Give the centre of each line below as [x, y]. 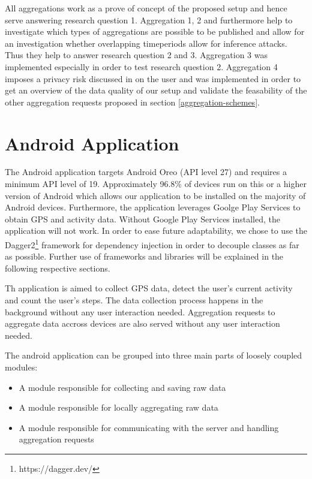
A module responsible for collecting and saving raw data [122, 387]
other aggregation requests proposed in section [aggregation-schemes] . [132, 102]
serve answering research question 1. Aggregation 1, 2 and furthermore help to [149, 19]
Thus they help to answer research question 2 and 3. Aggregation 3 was [136, 55]
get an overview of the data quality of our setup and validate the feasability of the [156, 90]
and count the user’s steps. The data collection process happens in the [134, 300]
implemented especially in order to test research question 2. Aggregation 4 [141, 66]
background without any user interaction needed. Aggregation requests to [140, 311]
